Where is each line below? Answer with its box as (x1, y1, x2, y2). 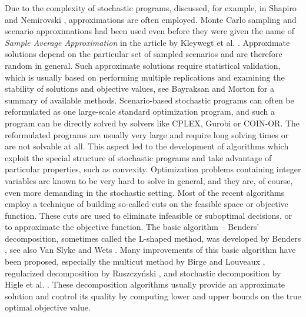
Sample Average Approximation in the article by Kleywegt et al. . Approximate (5, 36, 290, 48)
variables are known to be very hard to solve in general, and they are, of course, (5, 174, 293, 186)
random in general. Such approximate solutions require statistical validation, (5, 59, 281, 71)
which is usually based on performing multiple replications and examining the (5, 71, 285, 83)
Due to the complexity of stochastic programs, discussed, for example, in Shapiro (5, 2, 297, 14)
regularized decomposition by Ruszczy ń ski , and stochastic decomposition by (5, 266, 281, 279)
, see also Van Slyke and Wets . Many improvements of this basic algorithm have (5, 243, 296, 256)
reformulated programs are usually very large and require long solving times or (5, 128, 289, 141)
